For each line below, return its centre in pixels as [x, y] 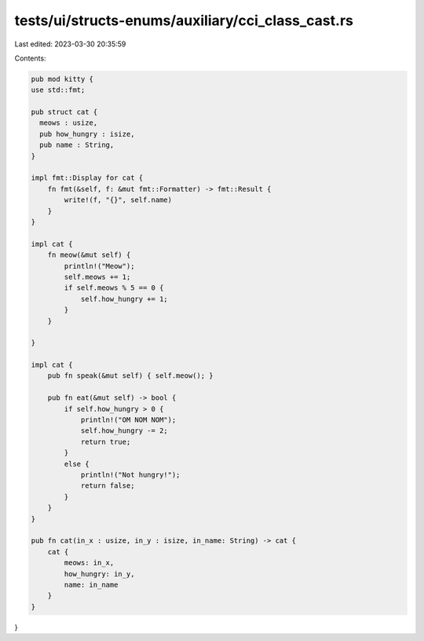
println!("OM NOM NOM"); [128, 420]
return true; [106, 441]
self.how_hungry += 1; [124, 299]
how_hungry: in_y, [99, 574]
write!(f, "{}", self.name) [118, 200]
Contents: [30, 58]
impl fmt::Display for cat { [87, 178]
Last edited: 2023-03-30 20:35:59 [70, 44]
